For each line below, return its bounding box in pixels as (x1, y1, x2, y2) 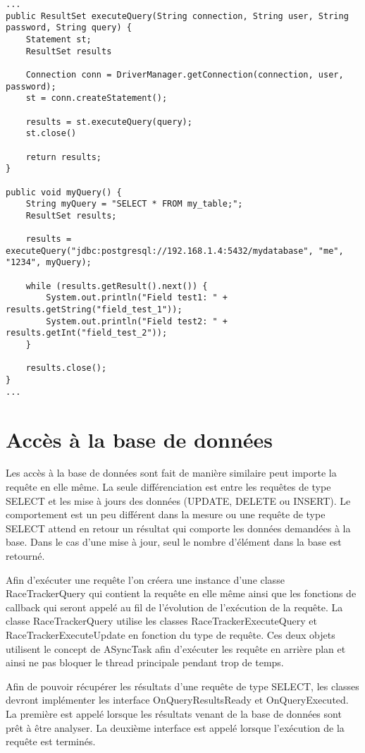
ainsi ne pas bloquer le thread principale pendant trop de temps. (6, 655, 284, 670)
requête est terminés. (6, 734, 96, 749)
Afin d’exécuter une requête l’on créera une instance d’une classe (6, 572, 285, 587)
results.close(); (25, 363, 107, 374)
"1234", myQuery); (6, 257, 92, 268)
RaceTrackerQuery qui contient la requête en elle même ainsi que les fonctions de (6, 586, 357, 601)
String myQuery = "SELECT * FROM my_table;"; (25, 199, 243, 209)
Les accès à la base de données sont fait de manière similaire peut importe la (6, 465, 337, 480)
